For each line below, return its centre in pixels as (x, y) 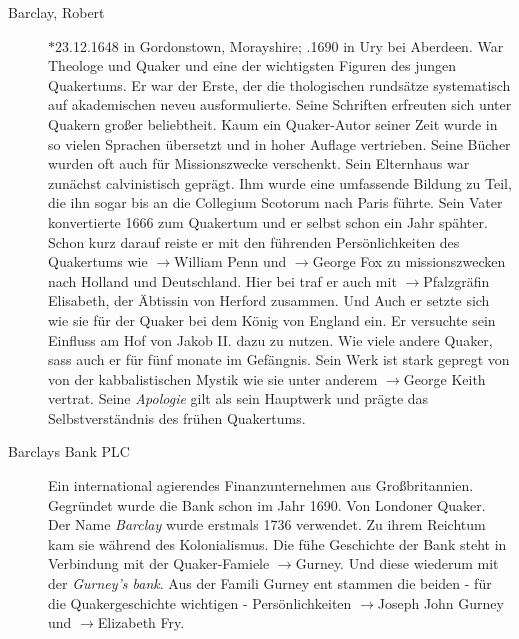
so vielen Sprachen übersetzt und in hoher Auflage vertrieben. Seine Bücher (279, 143)
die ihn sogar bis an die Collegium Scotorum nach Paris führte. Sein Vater (275, 202)
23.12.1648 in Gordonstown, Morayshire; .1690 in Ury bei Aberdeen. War (279, 45)
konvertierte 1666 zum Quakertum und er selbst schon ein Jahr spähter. (268, 221)
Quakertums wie (98, 261)
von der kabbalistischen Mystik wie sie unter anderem (213, 378)
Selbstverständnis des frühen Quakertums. (177, 417)
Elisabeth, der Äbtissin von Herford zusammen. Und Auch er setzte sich (269, 300)
